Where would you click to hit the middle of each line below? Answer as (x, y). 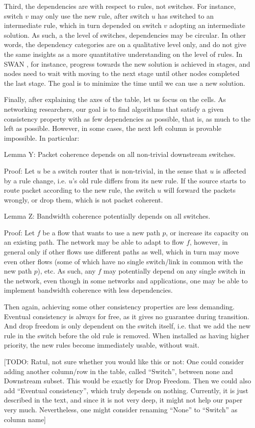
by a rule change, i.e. (35, 180)
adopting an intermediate (207, 25)
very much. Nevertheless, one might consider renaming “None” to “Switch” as (121, 409)
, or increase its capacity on (207, 232)
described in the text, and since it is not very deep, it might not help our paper (123, 400)
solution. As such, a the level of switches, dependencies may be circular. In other (125, 35)
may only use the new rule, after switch (90, 15)
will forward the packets (200, 190)
